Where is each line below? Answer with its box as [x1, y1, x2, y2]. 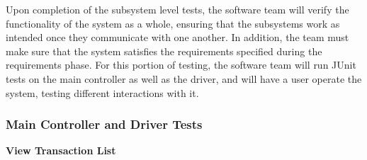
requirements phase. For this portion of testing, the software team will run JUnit [6, 57, 356, 72]
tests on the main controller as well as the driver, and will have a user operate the [6, 71, 362, 86]
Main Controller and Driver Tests [6, 115, 203, 133]
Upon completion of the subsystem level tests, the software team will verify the [6, 2, 349, 16]
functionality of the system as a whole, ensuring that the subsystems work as [6, 16, 340, 30]
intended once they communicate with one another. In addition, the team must [6, 30, 349, 45]
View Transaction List [6, 143, 116, 158]
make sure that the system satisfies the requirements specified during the [6, 43, 322, 58]
